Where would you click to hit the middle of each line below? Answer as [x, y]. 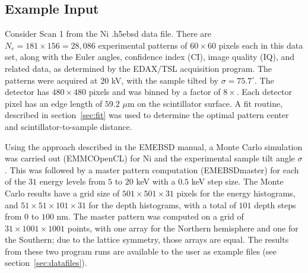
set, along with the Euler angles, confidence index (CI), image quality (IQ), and [150, 57]
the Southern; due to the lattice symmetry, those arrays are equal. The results [147, 239]
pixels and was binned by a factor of [155, 92]
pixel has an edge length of [54, 103]
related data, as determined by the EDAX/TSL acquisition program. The [139, 68]
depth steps [275, 204]
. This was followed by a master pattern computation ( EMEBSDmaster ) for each [152, 169]
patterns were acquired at [51, 80]
